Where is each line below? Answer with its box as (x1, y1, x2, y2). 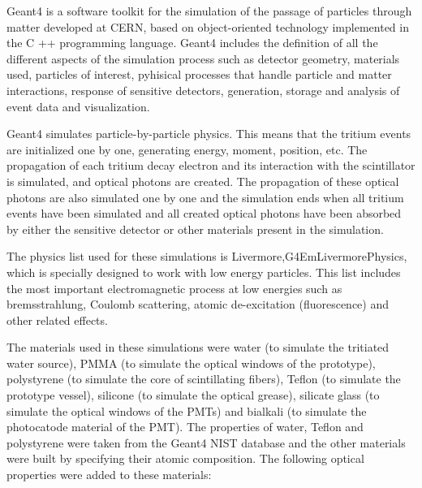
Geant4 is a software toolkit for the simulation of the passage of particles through (6, 2, 412, 19)
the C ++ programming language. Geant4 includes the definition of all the (6, 34, 378, 51)
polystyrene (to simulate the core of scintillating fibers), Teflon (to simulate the (6, 370, 401, 387)
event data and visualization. (6, 97, 150, 114)
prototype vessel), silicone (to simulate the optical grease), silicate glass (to (6, 387, 380, 404)
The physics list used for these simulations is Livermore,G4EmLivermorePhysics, (6, 248, 407, 265)
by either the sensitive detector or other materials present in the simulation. (6, 220, 384, 237)
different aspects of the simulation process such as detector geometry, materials (6, 50, 400, 67)
